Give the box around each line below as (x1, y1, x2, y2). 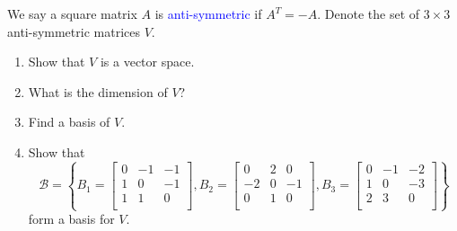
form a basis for (28, 209, 115, 228)
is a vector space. (100, 52, 195, 71)
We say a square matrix (7, 4, 137, 22)
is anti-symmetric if (154, 4, 262, 22)
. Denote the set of (317, 4, 420, 22)
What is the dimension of (28, 82, 168, 101)
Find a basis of (28, 112, 110, 131)
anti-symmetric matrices (7, 22, 140, 40)
